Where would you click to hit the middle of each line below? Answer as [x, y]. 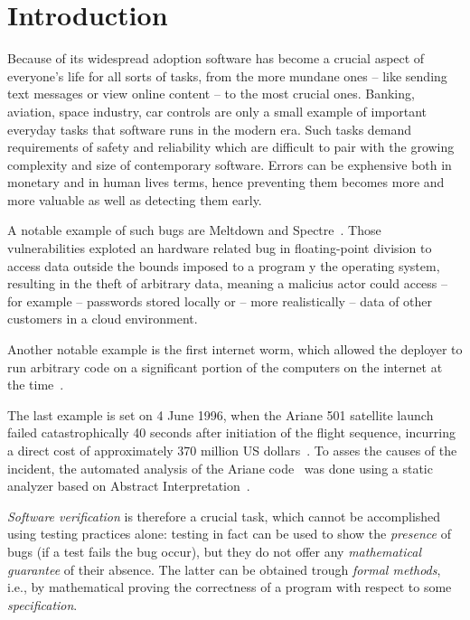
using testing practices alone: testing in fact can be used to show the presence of [229, 534]
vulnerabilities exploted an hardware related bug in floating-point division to [220, 248]
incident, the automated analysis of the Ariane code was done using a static [220, 468]
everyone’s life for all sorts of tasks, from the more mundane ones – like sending [227, 75]
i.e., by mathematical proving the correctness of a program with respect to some [230, 587]
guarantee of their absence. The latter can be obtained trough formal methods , [224, 569]
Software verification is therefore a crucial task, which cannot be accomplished [224, 516]
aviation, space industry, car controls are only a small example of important [217, 111]
